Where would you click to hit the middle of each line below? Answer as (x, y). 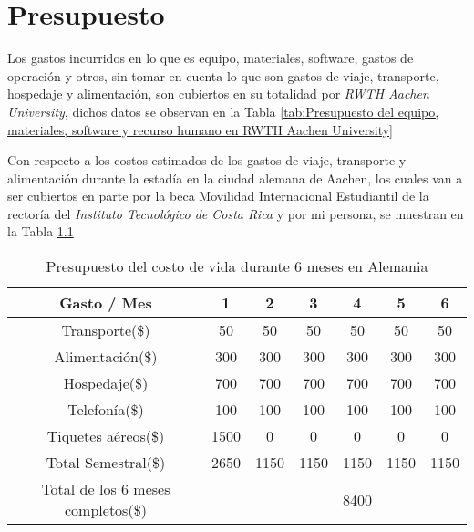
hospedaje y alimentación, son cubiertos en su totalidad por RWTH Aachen (218, 94)
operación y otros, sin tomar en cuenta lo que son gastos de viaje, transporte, (223, 75)
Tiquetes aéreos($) (106, 436)
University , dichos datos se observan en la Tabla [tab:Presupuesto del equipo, (223, 111)
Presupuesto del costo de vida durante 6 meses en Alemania (237, 266)
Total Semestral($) (106, 463)
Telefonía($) (106, 410)
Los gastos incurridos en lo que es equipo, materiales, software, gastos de (211, 58)
